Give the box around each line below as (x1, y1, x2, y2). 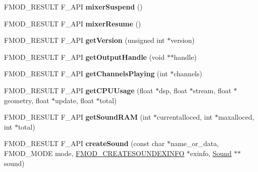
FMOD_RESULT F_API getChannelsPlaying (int (4, 68, 168, 79)
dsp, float (159, 85, 187, 95)
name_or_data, (170, 138, 219, 149)
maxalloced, (218, 112, 255, 122)
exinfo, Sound (190, 148, 232, 158)
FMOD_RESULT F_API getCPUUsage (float (4, 85, 154, 95)
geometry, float (4, 95, 50, 105)
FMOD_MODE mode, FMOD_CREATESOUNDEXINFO (4, 148, 184, 158)
